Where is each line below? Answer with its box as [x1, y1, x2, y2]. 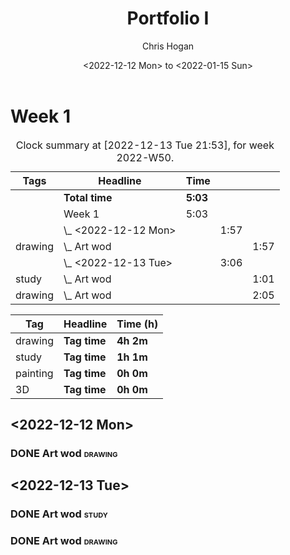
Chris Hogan [141, 40, 195, 52]
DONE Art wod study [10, 507, 108, 521]
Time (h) [116, 317, 159, 331]
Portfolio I [126, 7, 210, 30]
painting [15, 366, 54, 380]
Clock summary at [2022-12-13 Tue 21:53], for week [15, 138, 275, 152]
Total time [63, 190, 113, 204]
